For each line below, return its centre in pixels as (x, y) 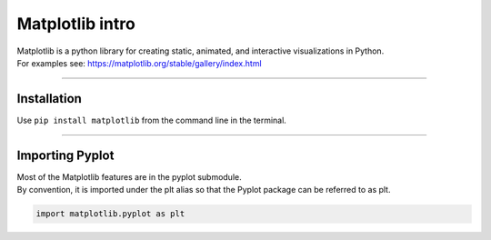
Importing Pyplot (65, 155)
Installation (49, 99)
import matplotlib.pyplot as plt (110, 214)
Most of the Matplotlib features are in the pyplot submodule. (129, 176)
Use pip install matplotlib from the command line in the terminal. (151, 120)
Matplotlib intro (76, 24)
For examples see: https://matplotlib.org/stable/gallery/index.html (140, 63)
